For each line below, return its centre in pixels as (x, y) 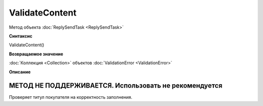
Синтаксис (21, 36)
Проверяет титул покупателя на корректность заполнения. (71, 97)
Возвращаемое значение (36, 54)
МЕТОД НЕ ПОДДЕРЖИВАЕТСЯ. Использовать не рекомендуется (116, 86)
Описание (20, 72)
